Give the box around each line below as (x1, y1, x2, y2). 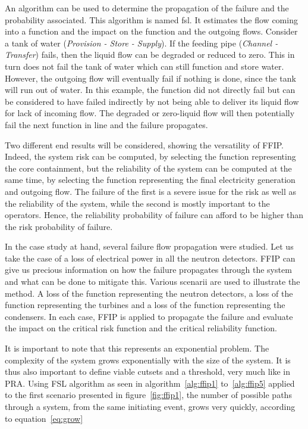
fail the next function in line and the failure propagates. (5, 118, 208, 130)
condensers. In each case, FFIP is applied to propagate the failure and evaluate (5, 310, 293, 322)
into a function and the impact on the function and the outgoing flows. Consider (5, 25, 298, 38)
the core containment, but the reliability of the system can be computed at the (5, 161, 292, 174)
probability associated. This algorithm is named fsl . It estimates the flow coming (5, 13, 298, 26)
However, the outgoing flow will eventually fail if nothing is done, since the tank (5, 71, 296, 84)
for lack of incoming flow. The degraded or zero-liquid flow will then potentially (5, 107, 295, 119)
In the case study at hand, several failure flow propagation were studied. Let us (5, 240, 294, 253)
